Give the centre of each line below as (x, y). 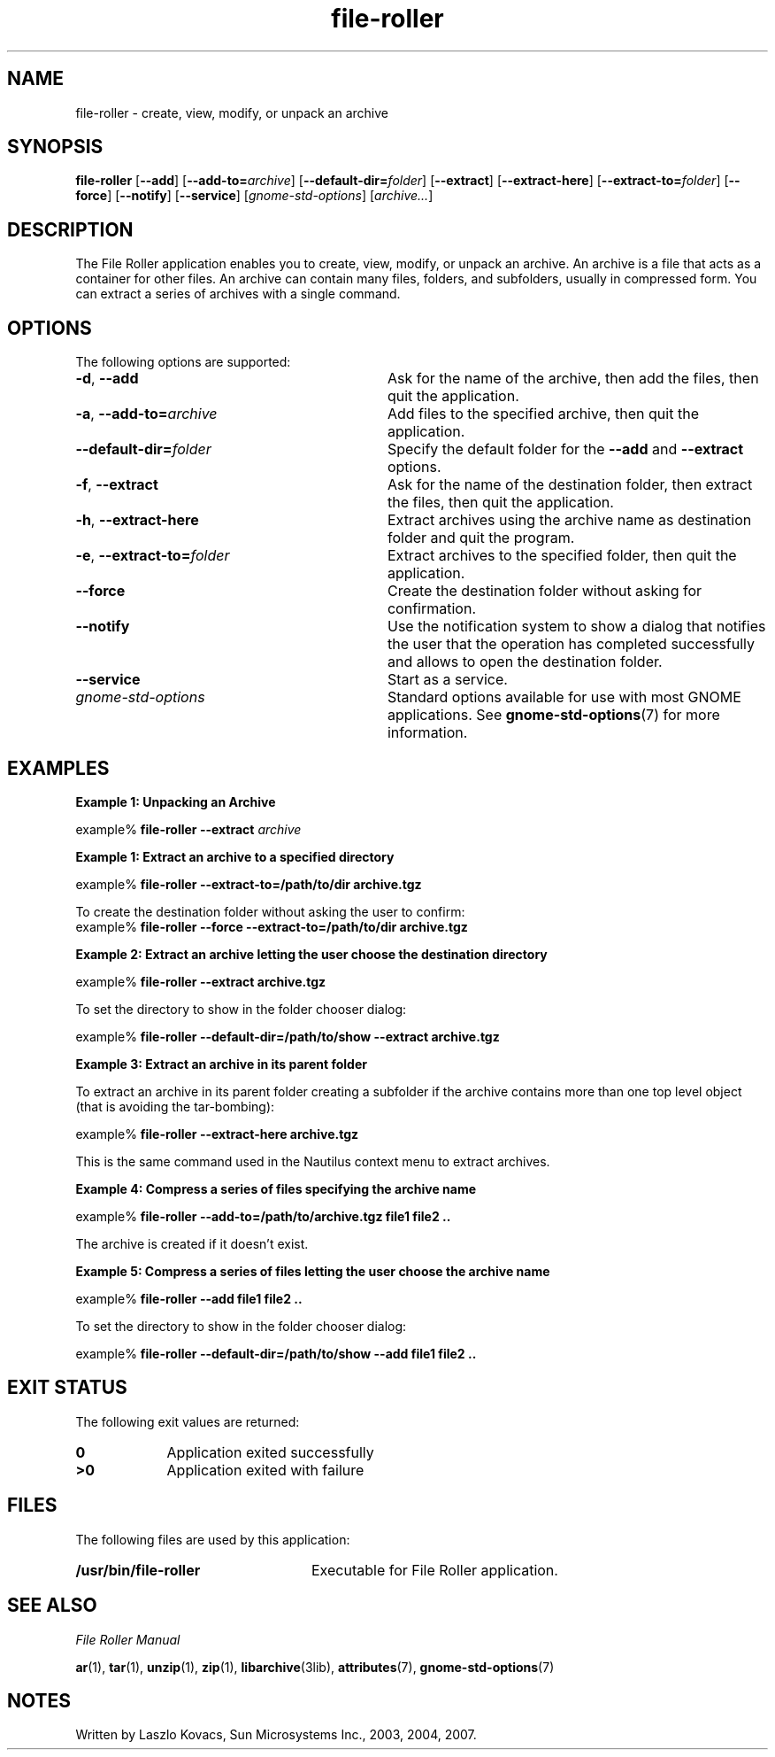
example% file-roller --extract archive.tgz (201, 981)
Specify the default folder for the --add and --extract (565, 449)
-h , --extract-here (137, 520)
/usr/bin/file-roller (138, 1570)
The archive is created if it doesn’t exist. (192, 1243)
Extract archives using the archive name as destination (569, 520)
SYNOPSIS (55, 147)
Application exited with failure (265, 1470)
